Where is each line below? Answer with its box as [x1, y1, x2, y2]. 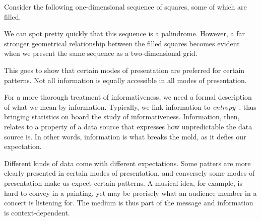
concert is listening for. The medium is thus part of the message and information [4, 197, 253, 208]
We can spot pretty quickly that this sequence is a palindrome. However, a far [4, 28, 245, 39]
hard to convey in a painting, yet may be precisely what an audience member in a [4, 187, 257, 198]
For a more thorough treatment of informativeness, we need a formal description [4, 92, 252, 102]
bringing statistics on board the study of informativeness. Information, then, [4, 111, 240, 122]
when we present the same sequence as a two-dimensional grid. [4, 48, 198, 58]
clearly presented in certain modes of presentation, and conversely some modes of [4, 168, 255, 178]
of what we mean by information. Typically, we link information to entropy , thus [4, 101, 256, 112]
